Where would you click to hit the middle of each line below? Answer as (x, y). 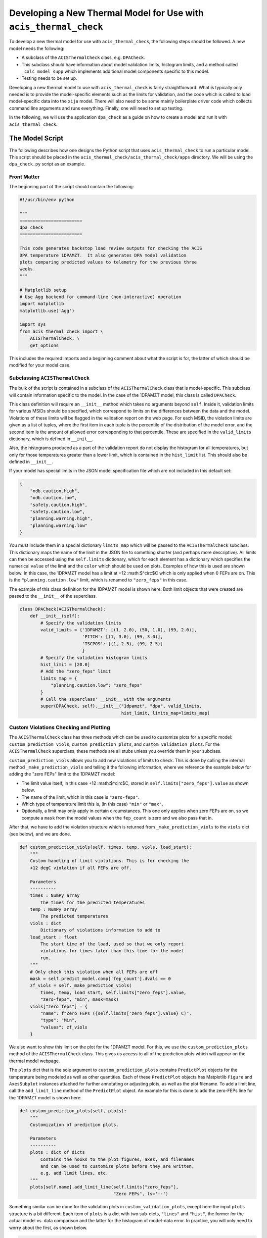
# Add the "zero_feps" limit (76, 671)
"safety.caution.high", (59, 505)
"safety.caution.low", (57, 512)
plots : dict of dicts (57, 1152)
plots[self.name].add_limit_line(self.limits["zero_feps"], (104, 1187)
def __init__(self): (55, 616)
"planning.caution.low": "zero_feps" (96, 685)
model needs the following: (37, 48)
